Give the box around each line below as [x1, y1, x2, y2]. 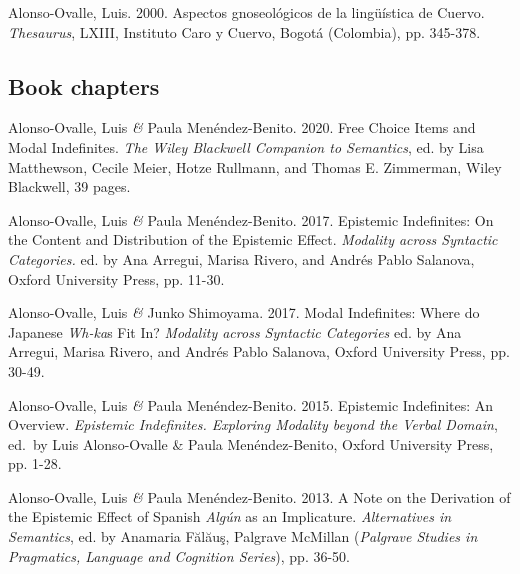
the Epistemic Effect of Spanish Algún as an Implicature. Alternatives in [8, 506, 452, 527]
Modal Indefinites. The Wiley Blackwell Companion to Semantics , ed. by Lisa [8, 136, 484, 157]
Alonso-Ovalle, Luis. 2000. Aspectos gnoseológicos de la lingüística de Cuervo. [8, 2, 485, 22]
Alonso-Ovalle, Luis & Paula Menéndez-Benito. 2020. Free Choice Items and [8, 117, 476, 138]
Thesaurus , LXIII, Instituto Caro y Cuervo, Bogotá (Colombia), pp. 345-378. [8, 21, 481, 42]
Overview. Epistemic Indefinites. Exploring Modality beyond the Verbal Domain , [8, 414, 498, 435]
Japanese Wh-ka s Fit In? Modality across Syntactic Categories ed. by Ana [8, 321, 462, 342]
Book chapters [8, 70, 160, 101]
